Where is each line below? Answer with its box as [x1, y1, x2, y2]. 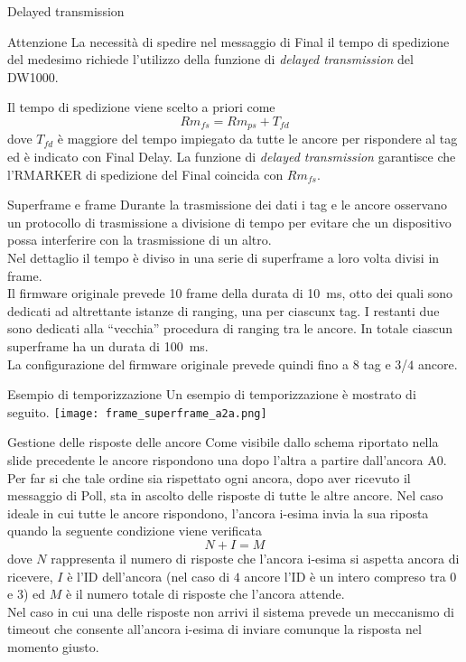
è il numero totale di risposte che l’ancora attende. [65, 584, 345, 603]
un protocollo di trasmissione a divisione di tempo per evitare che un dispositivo [7, 212, 452, 231]
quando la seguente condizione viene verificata [7, 521, 263, 540]
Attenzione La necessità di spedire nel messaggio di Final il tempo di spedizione [7, 32, 450, 51]
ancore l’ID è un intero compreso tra [244, 566, 446, 585]
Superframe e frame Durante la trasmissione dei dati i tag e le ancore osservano [7, 195, 447, 214]
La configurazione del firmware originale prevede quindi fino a [7, 354, 349, 373]
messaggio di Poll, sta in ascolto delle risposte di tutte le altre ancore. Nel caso [7, 486, 443, 505]
